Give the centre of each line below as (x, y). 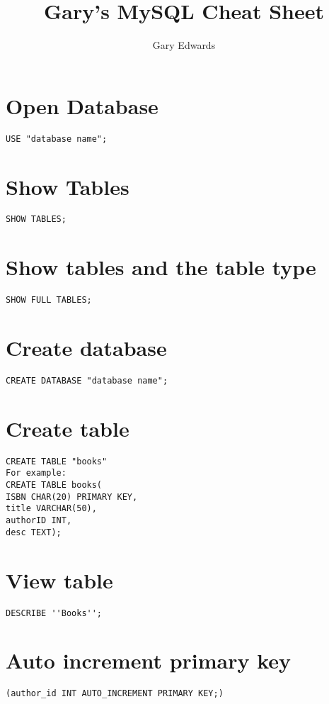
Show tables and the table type (161, 267)
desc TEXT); (34, 532)
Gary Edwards (184, 45)
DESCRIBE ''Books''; (54, 613)
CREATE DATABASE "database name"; (87, 381)
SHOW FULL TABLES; (49, 300)
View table (59, 580)
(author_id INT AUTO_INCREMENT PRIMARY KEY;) (115, 694)
